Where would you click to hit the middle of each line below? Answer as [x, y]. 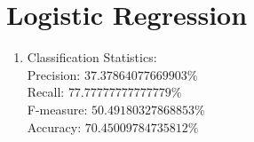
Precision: [54, 74]
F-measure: [57, 109]
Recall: [46, 92]
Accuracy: [54, 126]
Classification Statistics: [92, 57]
